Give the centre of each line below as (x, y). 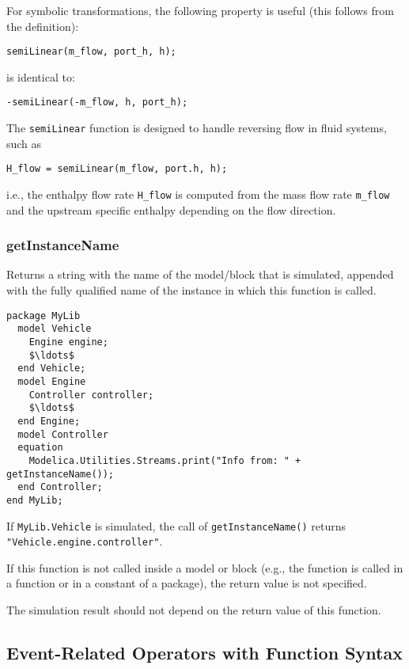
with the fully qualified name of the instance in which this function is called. (191, 290)
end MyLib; (35, 500)
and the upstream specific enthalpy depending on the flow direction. (171, 209)
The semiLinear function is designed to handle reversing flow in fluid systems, (197, 128)
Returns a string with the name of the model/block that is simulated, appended (200, 274)
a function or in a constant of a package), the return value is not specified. (187, 583)
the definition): (43, 26)
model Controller (63, 434)
